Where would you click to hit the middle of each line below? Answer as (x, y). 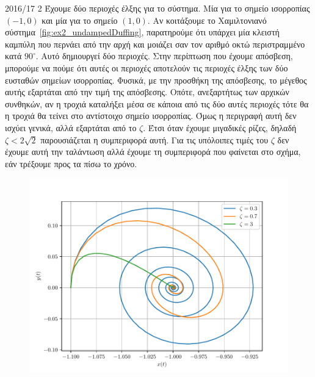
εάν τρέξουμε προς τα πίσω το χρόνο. (71, 163)
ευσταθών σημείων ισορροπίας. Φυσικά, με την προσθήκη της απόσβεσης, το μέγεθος (156, 80)
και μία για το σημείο (80, 20)
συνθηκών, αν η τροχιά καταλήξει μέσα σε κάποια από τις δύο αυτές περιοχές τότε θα (157, 103)
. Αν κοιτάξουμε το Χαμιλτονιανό (207, 20)
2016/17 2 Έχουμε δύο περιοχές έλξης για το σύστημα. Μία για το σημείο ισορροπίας (157, 8)
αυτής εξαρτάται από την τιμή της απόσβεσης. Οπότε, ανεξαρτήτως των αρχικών (147, 92)
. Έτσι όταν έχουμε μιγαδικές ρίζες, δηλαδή (220, 127)
